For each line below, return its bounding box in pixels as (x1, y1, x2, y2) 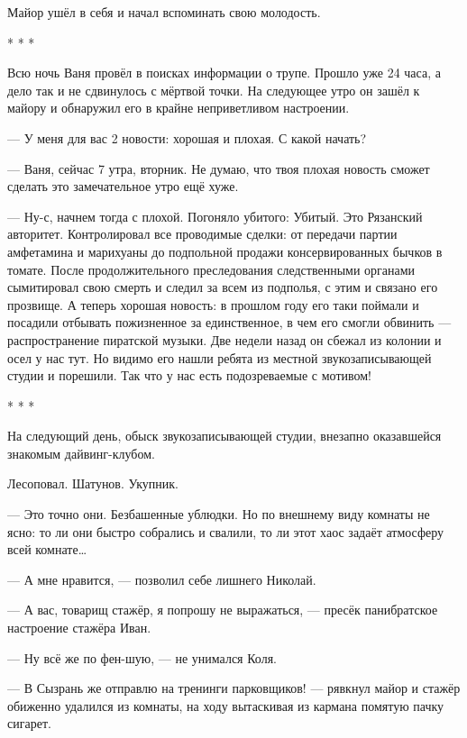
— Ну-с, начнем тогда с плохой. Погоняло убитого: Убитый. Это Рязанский (7, 206, 423, 225)
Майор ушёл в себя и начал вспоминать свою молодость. (7, 3, 321, 21)
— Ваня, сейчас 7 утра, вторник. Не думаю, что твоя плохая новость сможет (7, 159, 430, 178)
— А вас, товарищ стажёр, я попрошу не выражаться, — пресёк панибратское (7, 600, 438, 619)
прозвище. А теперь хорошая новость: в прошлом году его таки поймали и (7, 295, 419, 314)
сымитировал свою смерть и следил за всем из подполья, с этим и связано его (7, 278, 438, 296)
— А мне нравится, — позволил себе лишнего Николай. (7, 569, 316, 588)
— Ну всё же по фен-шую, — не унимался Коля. (7, 648, 277, 667)
